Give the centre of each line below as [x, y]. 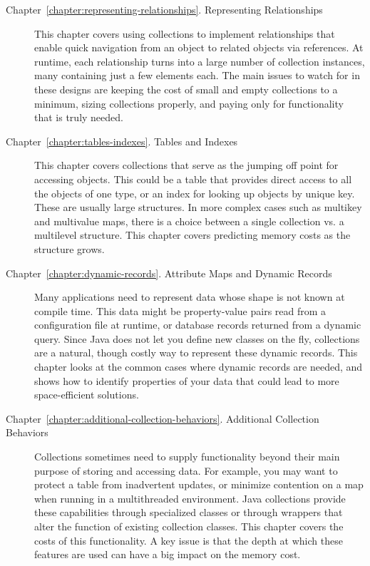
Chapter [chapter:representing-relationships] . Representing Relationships [164, 9]
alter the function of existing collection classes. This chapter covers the [189, 526]
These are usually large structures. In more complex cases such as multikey [198, 207]
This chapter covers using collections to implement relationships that [185, 33]
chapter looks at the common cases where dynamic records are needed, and [199, 367]
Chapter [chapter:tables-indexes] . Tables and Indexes [122, 141]
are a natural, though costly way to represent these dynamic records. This [196, 353]
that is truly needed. [79, 117]
